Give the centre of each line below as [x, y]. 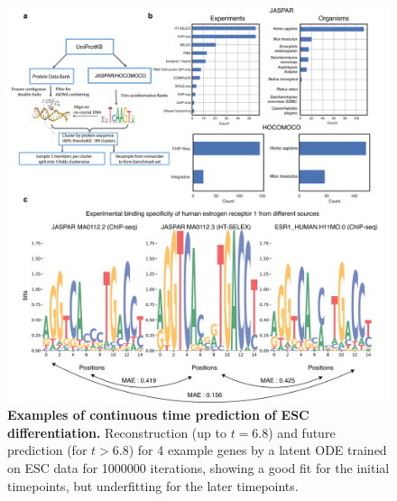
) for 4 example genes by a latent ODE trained [258, 450]
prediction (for [47, 450]
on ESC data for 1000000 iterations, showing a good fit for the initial [198, 468]
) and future [302, 432]
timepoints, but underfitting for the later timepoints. [153, 485]
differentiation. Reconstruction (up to [117, 432]
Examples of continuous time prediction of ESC [158, 415]
